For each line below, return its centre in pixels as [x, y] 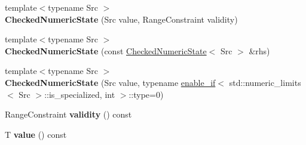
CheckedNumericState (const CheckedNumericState [106, 50]
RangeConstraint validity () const [68, 114]
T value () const [36, 134]
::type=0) [146, 94]
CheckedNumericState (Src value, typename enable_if [110, 82]
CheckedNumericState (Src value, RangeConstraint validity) [121, 19]
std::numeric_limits [265, 82]
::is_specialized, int [80, 94]
